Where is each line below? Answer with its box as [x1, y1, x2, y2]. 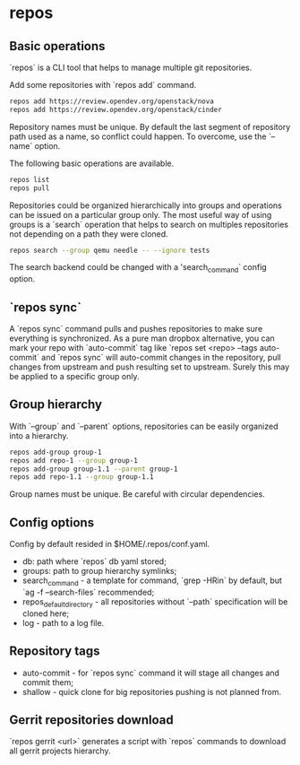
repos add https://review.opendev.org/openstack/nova [9, 97, 215, 106]
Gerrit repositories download [9, 712, 174, 727]
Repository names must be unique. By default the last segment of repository [9, 121, 291, 132]
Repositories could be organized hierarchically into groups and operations [9, 200, 282, 211]
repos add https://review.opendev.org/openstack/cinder [9, 105, 222, 114]
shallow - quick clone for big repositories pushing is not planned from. [21, 686, 282, 697]
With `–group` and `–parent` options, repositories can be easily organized [9, 421, 279, 431]
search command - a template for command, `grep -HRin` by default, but [21, 575, 282, 587]
